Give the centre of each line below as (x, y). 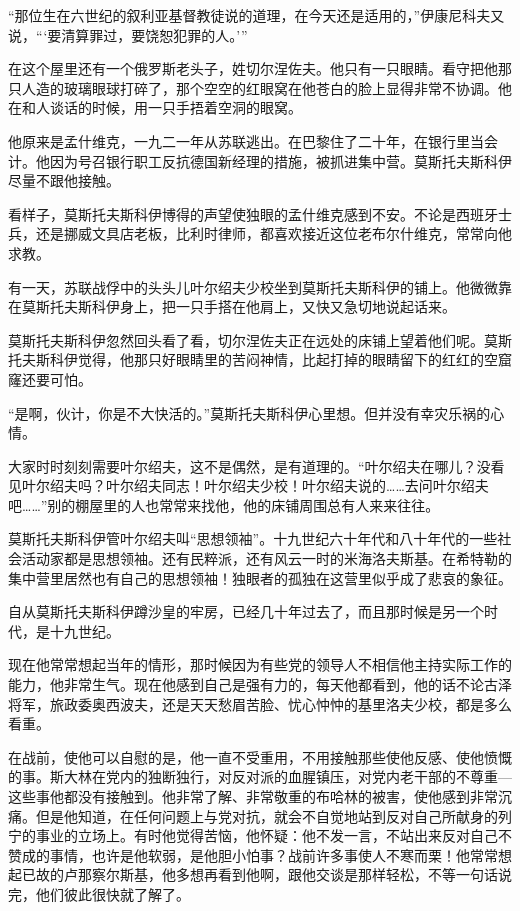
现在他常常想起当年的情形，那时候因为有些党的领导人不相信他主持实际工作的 (260, 664)
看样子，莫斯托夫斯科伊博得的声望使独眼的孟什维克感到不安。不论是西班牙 (253, 213)
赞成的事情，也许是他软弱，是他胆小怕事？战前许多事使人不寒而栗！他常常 (253, 854)
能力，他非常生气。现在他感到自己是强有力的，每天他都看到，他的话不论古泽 (260, 684)
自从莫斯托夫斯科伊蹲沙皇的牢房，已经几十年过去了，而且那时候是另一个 (246, 611)
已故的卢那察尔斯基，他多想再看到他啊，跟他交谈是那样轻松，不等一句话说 (266, 874)
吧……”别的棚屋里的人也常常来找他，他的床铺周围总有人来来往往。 (224, 504)
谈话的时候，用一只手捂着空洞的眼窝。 (175, 107)
